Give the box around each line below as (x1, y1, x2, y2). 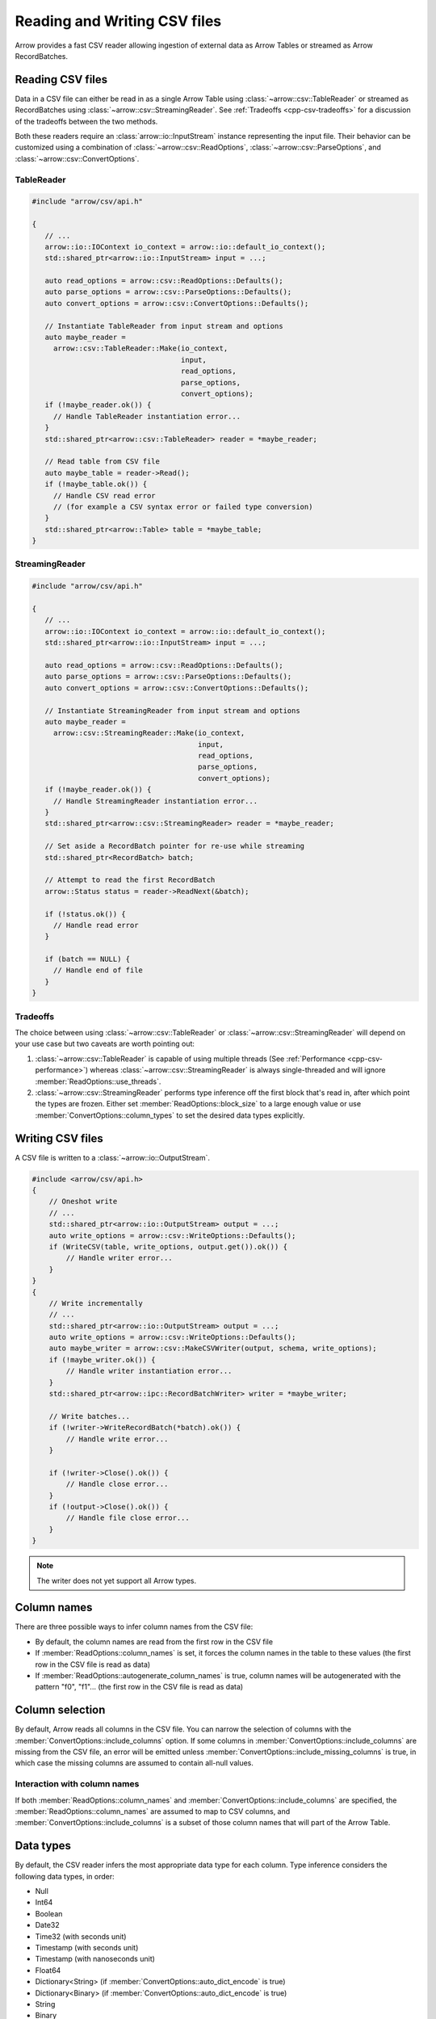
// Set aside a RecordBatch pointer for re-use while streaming (44, 842, 305, 851)
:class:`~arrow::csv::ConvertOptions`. (15, 153, 140, 163)
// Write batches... (48, 1412, 131, 1421)
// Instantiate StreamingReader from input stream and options (44, 706, 300, 715)
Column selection (15, 1703, 106, 1717)
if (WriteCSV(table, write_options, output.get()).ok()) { (48, 1242, 288, 1251)
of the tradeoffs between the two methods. (15, 116, 158, 126)
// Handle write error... (65, 1434, 169, 1443)
